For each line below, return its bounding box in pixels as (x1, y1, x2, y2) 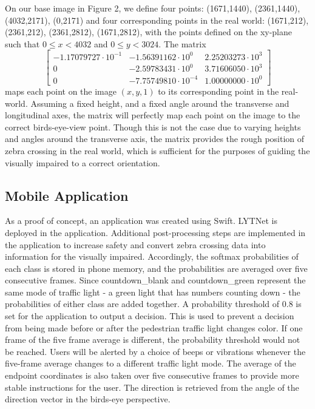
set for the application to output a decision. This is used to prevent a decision (5, 309, 294, 322)
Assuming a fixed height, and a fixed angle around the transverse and (30, 96, 290, 109)
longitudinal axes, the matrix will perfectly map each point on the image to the (5, 109, 300, 121)
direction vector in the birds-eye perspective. (5, 393, 171, 405)
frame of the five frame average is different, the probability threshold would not (5, 333, 300, 346)
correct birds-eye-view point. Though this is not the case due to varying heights (5, 120, 301, 133)
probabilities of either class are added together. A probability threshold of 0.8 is (5, 297, 302, 310)
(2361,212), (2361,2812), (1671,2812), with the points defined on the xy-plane (5, 25, 293, 38)
